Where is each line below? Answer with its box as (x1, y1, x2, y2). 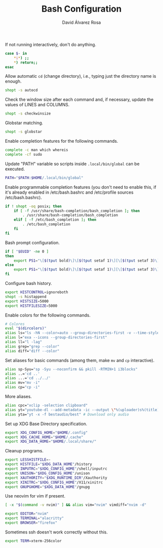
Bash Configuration (41, 3, 122, 15)
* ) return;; (14, 60, 38, 65)
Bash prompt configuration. (5, 239, 60, 246)
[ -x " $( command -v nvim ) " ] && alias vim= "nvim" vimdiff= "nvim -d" (5, 502, 147, 508)
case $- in (5, 51, 27, 56)
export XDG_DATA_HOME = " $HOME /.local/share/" (5, 439, 97, 444)
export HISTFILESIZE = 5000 (5, 303, 57, 308)
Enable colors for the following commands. (5, 312, 91, 318)
